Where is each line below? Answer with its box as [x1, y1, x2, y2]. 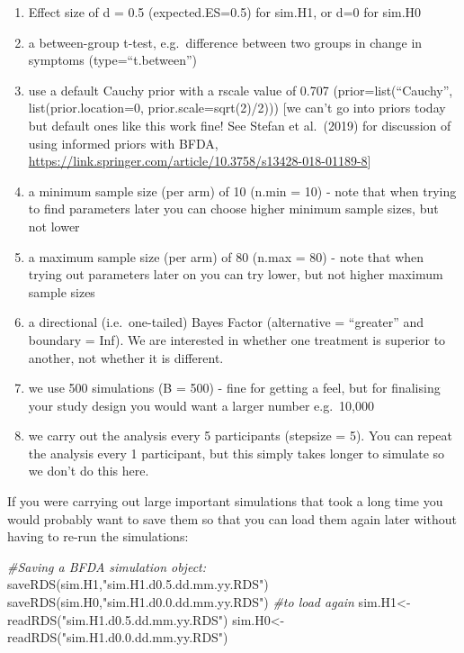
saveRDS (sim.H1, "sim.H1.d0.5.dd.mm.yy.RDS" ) [7, 575, 269, 594]
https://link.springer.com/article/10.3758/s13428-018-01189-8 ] [28, 151, 371, 170]
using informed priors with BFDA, [28, 133, 219, 152]
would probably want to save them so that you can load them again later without [7, 509, 457, 528]
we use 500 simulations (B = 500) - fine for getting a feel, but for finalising [28, 378, 441, 397]
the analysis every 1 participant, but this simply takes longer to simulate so [28, 443, 445, 462]
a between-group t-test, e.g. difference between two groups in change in [28, 32, 423, 51]
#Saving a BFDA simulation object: [7, 557, 207, 576]
